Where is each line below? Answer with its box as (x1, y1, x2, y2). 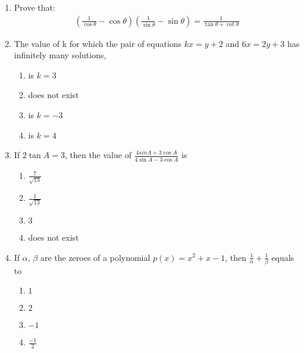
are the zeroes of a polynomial (40, 251, 151, 263)
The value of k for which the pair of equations (14, 37, 182, 49)
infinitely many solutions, (14, 49, 106, 61)
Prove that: (14, 1, 55, 13)
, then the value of (64, 149, 131, 161)
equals (271, 251, 294, 263)
